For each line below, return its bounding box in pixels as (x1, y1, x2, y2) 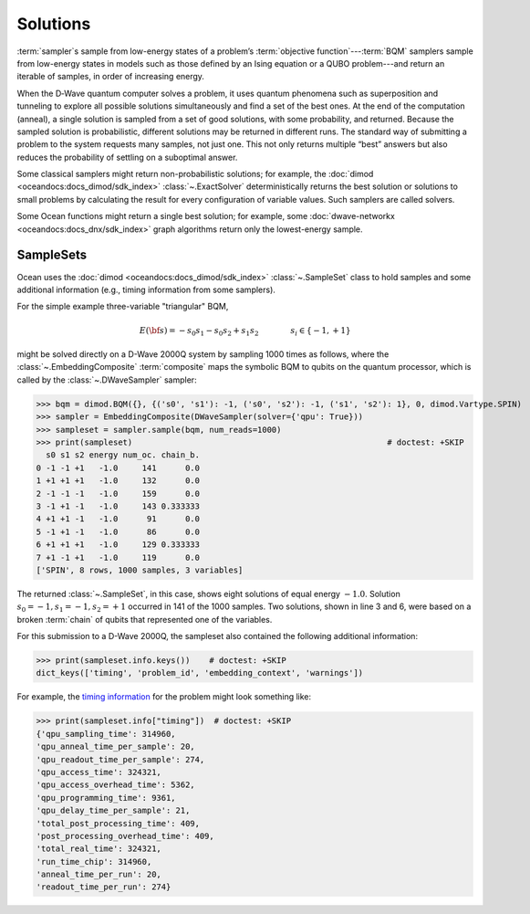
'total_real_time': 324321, (36, 844, 161, 854)
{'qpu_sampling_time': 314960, (36, 729, 177, 739)
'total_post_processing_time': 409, (36, 818, 201, 828)
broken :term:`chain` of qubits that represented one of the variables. (16, 614, 273, 625)
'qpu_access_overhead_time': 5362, (36, 780, 195, 790)
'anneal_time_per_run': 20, (36, 869, 161, 880)
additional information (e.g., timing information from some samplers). (16, 284, 275, 295)
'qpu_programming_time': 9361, (36, 793, 177, 803)
